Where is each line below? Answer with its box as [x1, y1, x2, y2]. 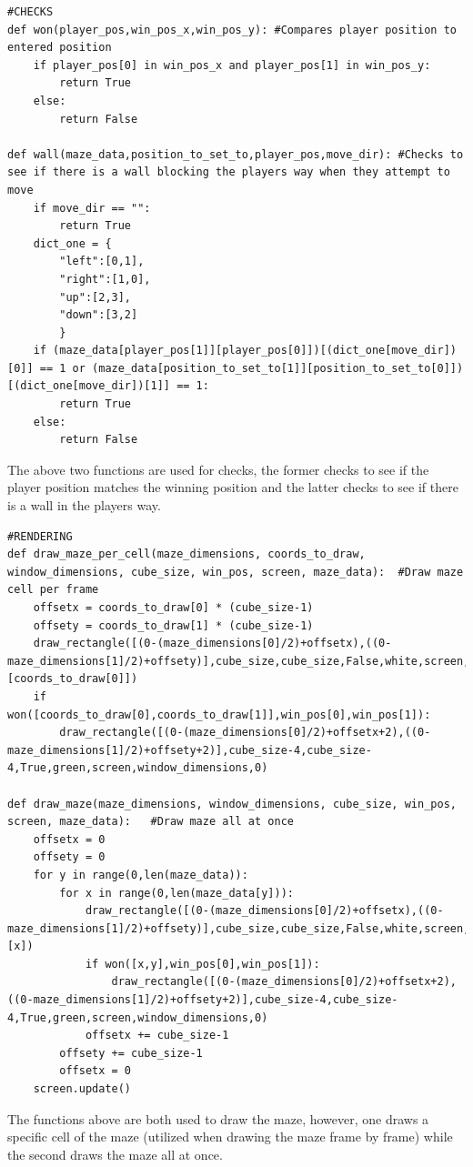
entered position [7, 41, 112, 55]
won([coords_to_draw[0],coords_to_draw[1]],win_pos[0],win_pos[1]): [7, 708, 431, 721]
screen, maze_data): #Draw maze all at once [7, 815, 294, 829]
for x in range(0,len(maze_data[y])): [59, 886, 294, 900]
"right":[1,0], [59, 272, 151, 286]
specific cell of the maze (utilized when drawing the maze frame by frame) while [7, 1127, 453, 1146]
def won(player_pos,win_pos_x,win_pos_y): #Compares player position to [7, 23, 457, 36]
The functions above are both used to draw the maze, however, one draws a [7, 1109, 429, 1128]
